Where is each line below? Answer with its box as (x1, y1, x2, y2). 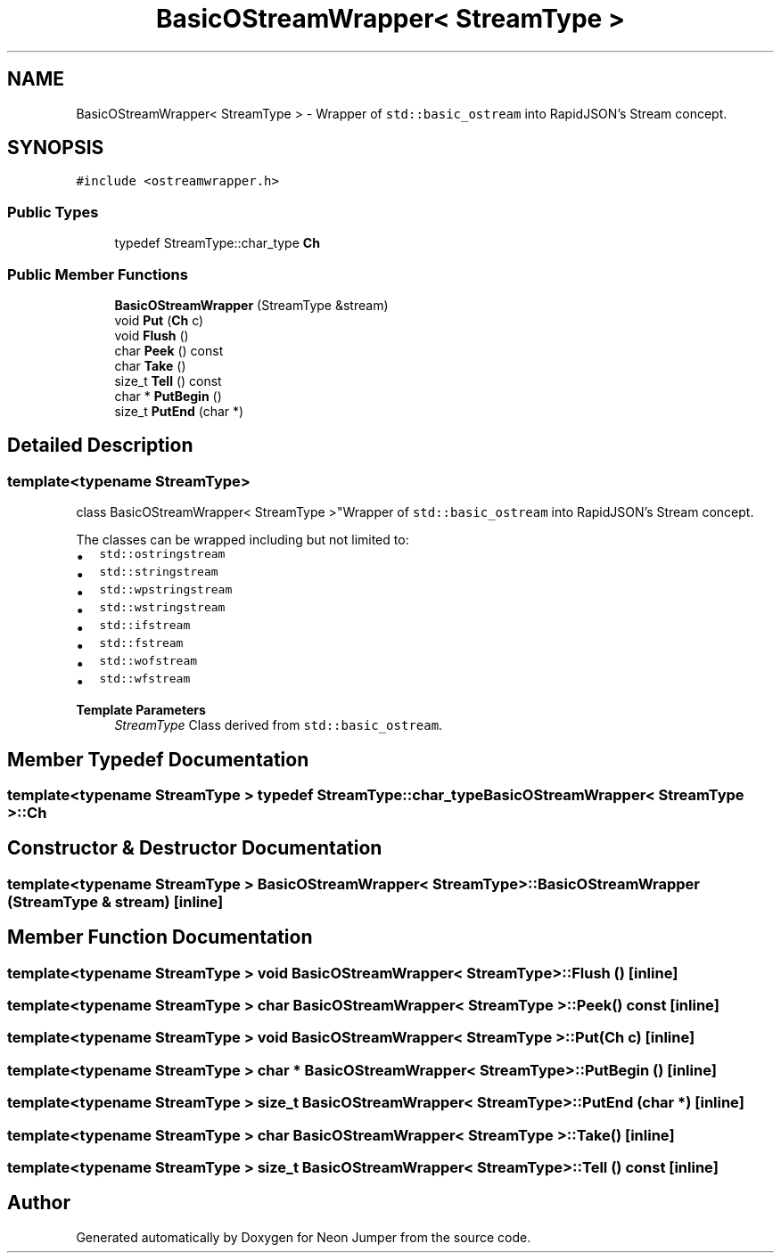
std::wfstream (99, 672, 191, 686)
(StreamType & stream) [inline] (7, 892, 224, 911)
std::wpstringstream (99, 583, 233, 597)
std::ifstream (99, 618, 191, 633)
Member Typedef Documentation (7, 748, 309, 771)
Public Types (7, 202, 99, 221)
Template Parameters (76, 702, 206, 718)
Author (7, 1191, 70, 1215)
